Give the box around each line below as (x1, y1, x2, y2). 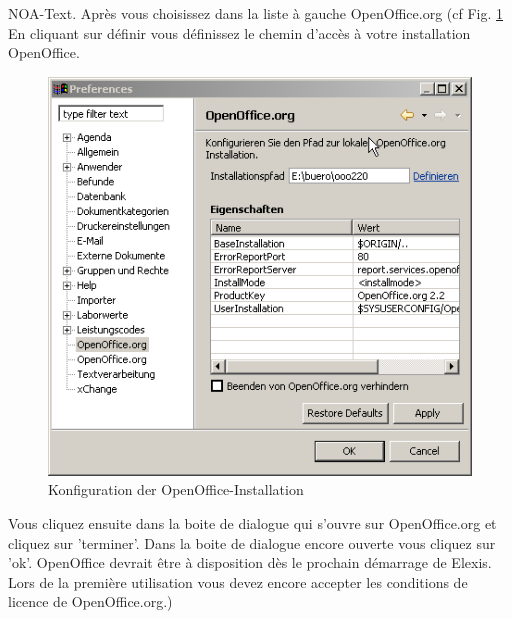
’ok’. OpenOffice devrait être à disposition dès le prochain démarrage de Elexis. (8, 552, 492, 573)
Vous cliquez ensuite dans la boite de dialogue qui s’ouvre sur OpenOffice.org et (8, 512, 497, 533)
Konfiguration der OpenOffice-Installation (48, 479, 304, 500)
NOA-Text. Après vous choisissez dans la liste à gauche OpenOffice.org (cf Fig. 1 (8, 3, 504, 23)
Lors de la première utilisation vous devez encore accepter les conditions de (8, 571, 468, 592)
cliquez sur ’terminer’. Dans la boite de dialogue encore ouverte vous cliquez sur (8, 532, 496, 553)
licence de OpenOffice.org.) (8, 591, 173, 612)
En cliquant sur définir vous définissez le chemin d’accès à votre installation (8, 22, 471, 43)
